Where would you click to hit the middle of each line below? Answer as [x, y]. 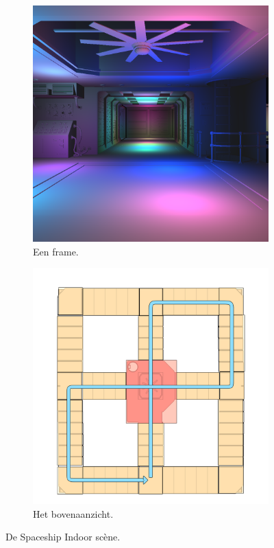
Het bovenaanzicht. [73, 513]
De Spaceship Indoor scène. [63, 537]
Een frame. [56, 251]
